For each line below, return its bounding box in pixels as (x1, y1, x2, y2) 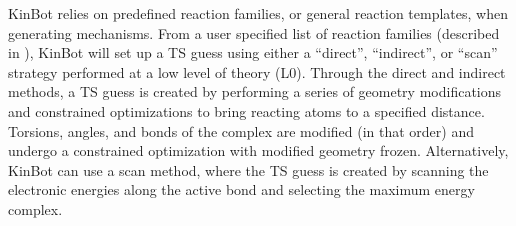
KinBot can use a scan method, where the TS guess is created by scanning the (8, 159, 489, 180)
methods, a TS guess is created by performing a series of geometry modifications (8, 81, 502, 102)
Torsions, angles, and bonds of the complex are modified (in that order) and (8, 120, 475, 141)
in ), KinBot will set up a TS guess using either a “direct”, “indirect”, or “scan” (8, 42, 498, 63)
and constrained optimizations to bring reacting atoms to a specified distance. (8, 100, 485, 121)
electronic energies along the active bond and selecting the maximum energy (8, 179, 475, 200)
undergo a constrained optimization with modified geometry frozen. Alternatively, (8, 140, 509, 161)
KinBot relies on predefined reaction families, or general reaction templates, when (8, 3, 508, 23)
